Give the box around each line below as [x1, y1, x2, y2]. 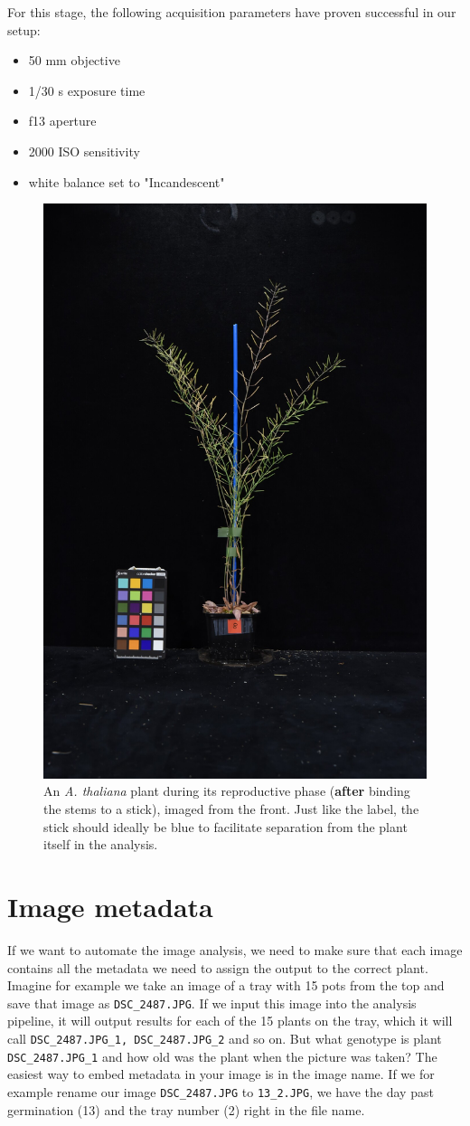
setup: [7, 20, 41, 39]
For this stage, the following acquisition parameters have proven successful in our [7, 3, 456, 21]
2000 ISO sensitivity [28, 141, 140, 160]
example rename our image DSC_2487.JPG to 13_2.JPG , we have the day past [7, 1082, 434, 1101]
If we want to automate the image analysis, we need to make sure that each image [7, 940, 463, 959]
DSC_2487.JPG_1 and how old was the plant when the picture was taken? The [7, 1046, 437, 1065]
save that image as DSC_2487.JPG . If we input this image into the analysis [7, 993, 417, 1012]
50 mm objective [28, 51, 120, 70]
